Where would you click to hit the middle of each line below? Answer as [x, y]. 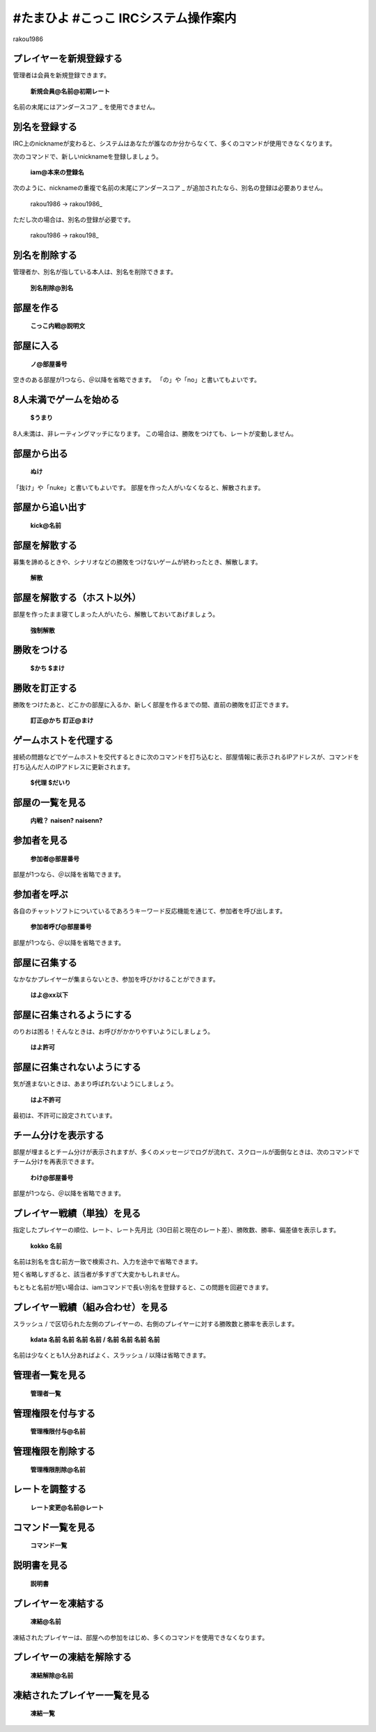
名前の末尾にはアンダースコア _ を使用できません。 [86, 107]
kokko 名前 [46, 1245]
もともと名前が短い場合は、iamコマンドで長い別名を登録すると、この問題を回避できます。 [142, 1287]
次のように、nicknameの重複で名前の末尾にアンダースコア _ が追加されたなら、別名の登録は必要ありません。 [170, 188]
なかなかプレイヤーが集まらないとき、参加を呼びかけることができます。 [116, 979]
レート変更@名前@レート [67, 1507]
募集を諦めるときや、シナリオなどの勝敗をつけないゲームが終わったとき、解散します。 [137, 562]
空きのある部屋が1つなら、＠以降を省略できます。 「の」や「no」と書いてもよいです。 [136, 379]
